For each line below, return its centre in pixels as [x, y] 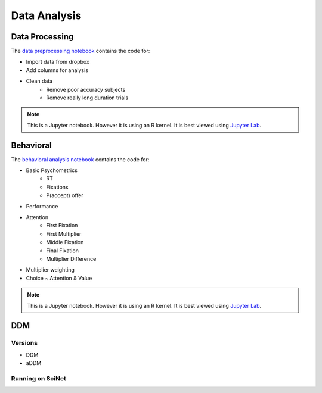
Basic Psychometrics [52, 170]
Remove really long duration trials [87, 98]
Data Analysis [46, 15]
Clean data [39, 81]
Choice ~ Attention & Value [59, 278]
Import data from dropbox [58, 62]
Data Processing [42, 37]
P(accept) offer [65, 195]
